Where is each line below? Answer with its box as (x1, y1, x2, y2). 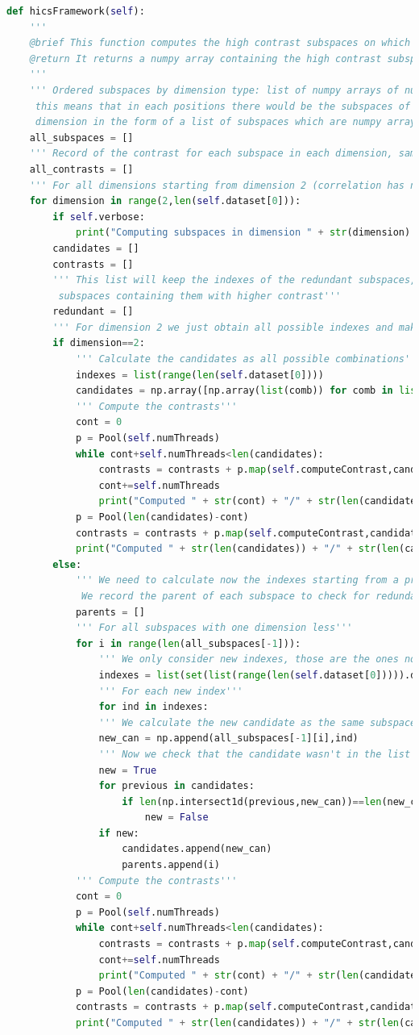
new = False (144, 812, 209, 824)
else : (52, 558, 82, 570)
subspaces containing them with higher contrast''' (58, 290, 342, 302)
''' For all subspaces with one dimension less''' (75, 622, 353, 634)
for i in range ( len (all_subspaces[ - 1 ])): (75, 637, 301, 649)
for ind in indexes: (98, 701, 209, 713)
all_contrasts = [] (29, 163, 134, 175)
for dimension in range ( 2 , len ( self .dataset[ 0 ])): (29, 195, 301, 207)
